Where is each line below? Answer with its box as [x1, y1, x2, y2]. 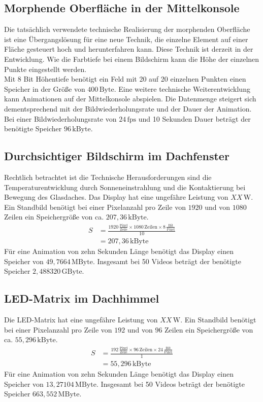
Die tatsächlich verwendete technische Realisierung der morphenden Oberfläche [4, 24, 250, 34]
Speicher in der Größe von [4, 83, 85, 94]
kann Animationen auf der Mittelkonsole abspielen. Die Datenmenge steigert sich [4, 93, 256, 104]
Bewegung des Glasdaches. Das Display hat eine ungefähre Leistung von [4, 192, 228, 202]
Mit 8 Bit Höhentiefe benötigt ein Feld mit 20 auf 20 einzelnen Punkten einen [4, 74, 246, 84]
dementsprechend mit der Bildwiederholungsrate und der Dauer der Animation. [4, 103, 252, 114]
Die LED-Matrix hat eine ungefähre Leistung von [4, 314, 158, 325]
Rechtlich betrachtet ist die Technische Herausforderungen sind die [4, 171, 212, 182]
